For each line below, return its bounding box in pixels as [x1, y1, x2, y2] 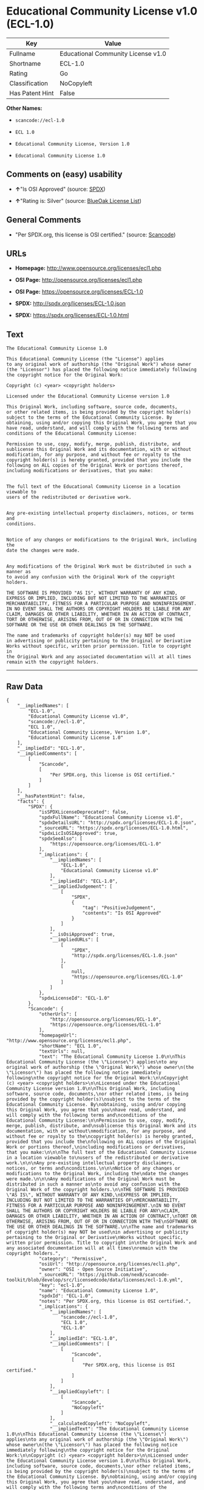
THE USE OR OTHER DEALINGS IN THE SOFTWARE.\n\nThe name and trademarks [6, 1224, 194, 1230]
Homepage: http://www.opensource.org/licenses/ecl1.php [15, 264, 162, 272]
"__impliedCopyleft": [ [49, 1389, 110, 1395]
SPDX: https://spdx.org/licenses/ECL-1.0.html [15, 312, 129, 319]
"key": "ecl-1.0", [38, 1282, 86, 1288]
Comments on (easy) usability [6, 169, 123, 180]
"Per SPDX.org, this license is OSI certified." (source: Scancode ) [15, 231, 176, 238]
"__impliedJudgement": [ [49, 884, 113, 890]
